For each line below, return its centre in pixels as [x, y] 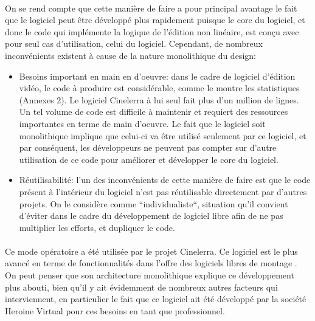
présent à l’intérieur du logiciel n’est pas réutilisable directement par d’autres [163, 191]
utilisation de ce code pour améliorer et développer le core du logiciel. [149, 159]
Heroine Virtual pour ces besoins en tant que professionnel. [115, 310]
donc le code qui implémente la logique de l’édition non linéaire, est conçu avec [152, 31]
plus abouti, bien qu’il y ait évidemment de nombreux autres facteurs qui [141, 287]
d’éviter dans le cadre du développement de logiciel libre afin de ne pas [151, 216]
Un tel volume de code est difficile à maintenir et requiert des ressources [154, 112]
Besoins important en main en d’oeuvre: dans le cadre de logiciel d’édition [157, 76]
